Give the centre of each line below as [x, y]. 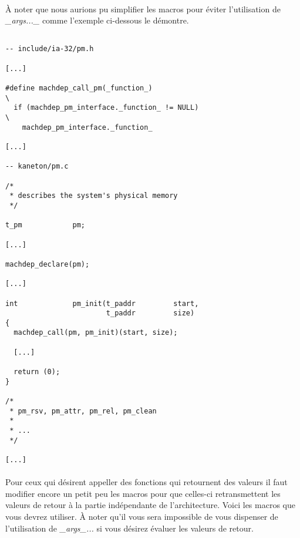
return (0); [37, 372]
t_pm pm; [45, 225]
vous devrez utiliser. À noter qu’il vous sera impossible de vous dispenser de [142, 517]
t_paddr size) [150, 313]
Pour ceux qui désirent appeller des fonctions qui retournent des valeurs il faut [146, 482]
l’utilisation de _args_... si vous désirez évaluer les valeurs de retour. [129, 528]
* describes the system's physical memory [94, 196]
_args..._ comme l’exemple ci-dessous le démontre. [97, 20]
